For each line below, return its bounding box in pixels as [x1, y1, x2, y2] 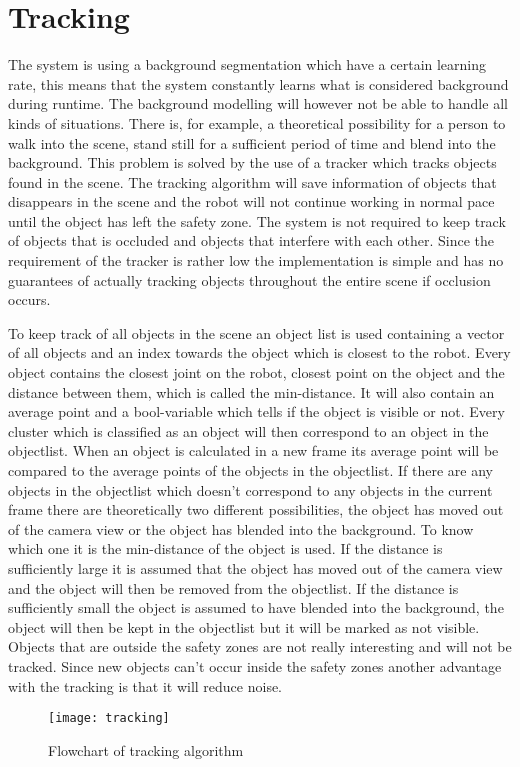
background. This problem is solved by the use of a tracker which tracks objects [8, 152, 497, 173]
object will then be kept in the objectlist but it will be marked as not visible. [8, 616, 480, 637]
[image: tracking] [48, 711, 170, 726]
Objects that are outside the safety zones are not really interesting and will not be [8, 636, 512, 657]
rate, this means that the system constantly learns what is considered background [8, 73, 509, 94]
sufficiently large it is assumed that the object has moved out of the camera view [8, 557, 503, 578]
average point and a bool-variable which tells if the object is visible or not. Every [8, 401, 505, 422]
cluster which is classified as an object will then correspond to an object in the [8, 420, 489, 441]
